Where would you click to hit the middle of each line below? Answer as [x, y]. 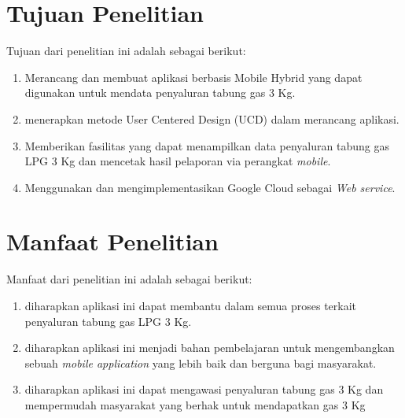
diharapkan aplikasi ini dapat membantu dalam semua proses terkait [191, 305]
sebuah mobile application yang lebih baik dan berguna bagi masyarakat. [201, 363]
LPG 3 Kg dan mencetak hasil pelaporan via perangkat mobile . [178, 161]
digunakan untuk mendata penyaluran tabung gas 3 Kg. [160, 92]
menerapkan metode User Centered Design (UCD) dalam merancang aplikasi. [212, 118]
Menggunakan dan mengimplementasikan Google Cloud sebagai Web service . [210, 187]
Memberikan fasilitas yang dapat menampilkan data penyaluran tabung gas [207, 145]
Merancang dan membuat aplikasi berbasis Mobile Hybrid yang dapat [193, 77]
